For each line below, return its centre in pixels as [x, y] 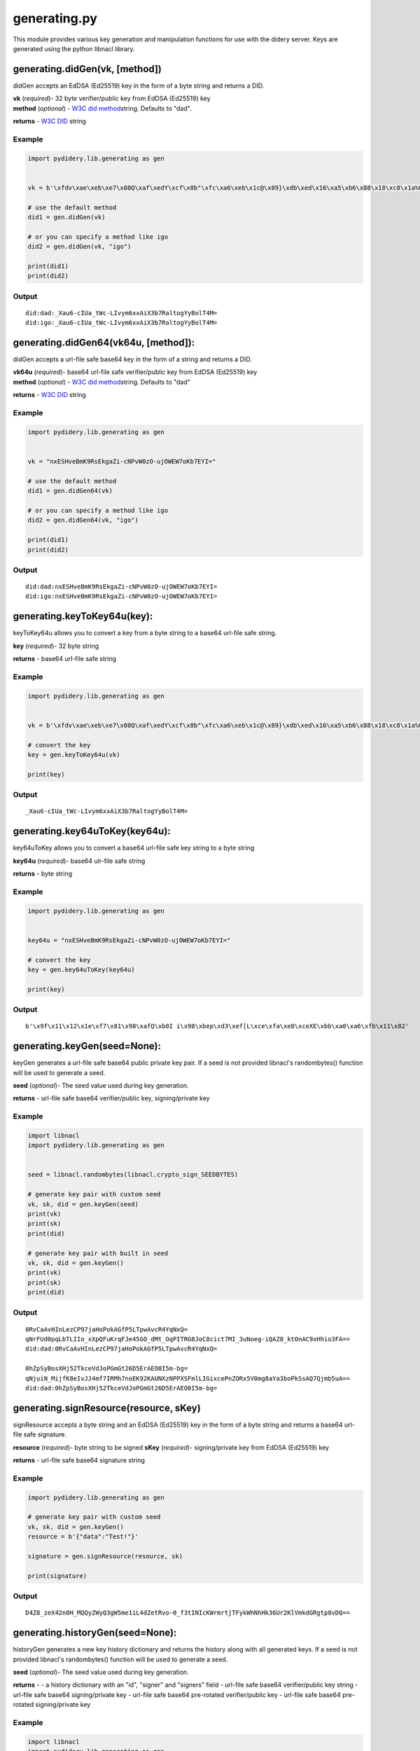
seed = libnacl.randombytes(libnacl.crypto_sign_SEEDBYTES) [133, 1175]
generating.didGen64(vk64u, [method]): [104, 342]
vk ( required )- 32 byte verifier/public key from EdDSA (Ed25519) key [112, 99]
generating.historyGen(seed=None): [95, 1633]
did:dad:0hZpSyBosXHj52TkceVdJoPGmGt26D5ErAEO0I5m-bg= [121, 1388]
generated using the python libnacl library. [74, 48]
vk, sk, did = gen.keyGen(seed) [83, 1204]
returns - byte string [43, 874]
